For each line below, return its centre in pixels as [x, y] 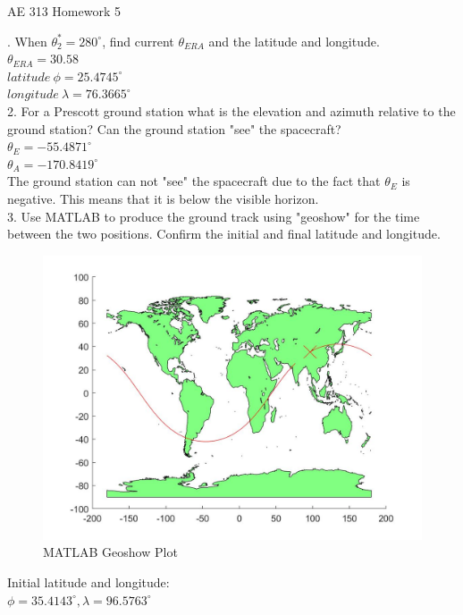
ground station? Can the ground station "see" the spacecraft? [174, 128]
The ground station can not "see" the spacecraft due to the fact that [194, 181]
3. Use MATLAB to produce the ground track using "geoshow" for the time [214, 216]
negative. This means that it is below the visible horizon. [163, 198]
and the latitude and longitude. [294, 41]
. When [27, 41]
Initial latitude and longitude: [88, 581]
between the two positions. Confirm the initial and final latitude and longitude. [224, 234]
